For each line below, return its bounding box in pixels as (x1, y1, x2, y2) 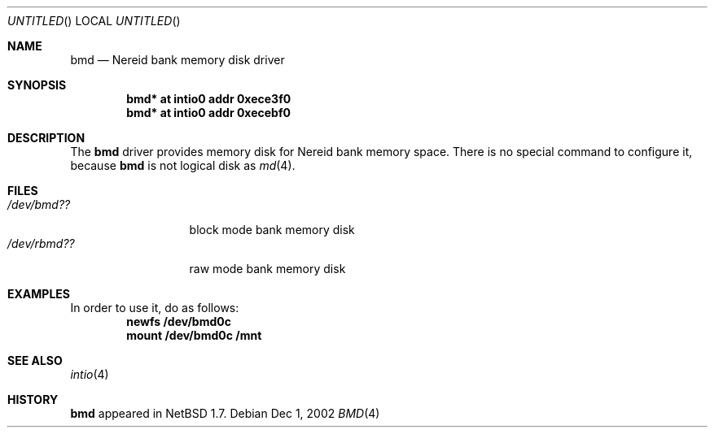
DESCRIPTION (7, 131, 85, 145)
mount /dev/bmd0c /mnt (126, 328, 262, 342)
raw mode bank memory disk (189, 262, 346, 276)
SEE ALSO (7, 354, 63, 367)
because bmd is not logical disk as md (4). (70, 158, 296, 172)
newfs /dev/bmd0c (126, 315, 231, 328)
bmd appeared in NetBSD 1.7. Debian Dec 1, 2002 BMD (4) (70, 406, 380, 420)
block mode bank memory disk (189, 223, 355, 237)
